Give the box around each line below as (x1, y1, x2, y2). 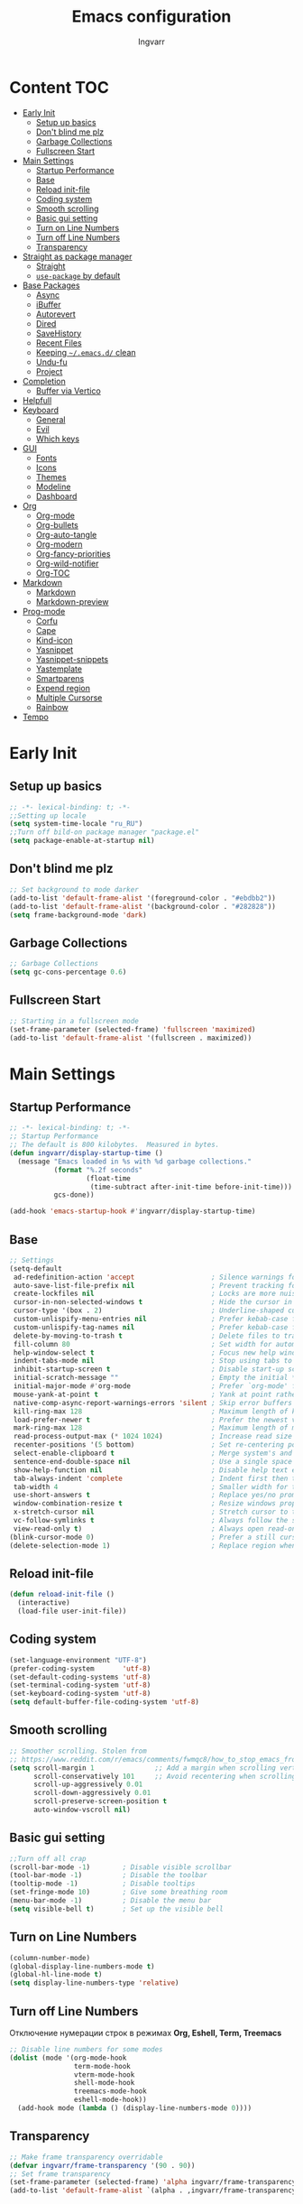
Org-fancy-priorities (35, 548, 111, 559)
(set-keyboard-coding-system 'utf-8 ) (9, 1690, 151, 1699)
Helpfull (22, 394, 52, 405)
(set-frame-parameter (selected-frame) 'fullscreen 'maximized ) (9, 1024, 256, 1034)
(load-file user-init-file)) (17, 1607, 127, 1616)
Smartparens (35, 672, 85, 683)
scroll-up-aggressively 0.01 (32, 1780, 143, 1789)
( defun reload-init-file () (9, 1590, 115, 1599)
